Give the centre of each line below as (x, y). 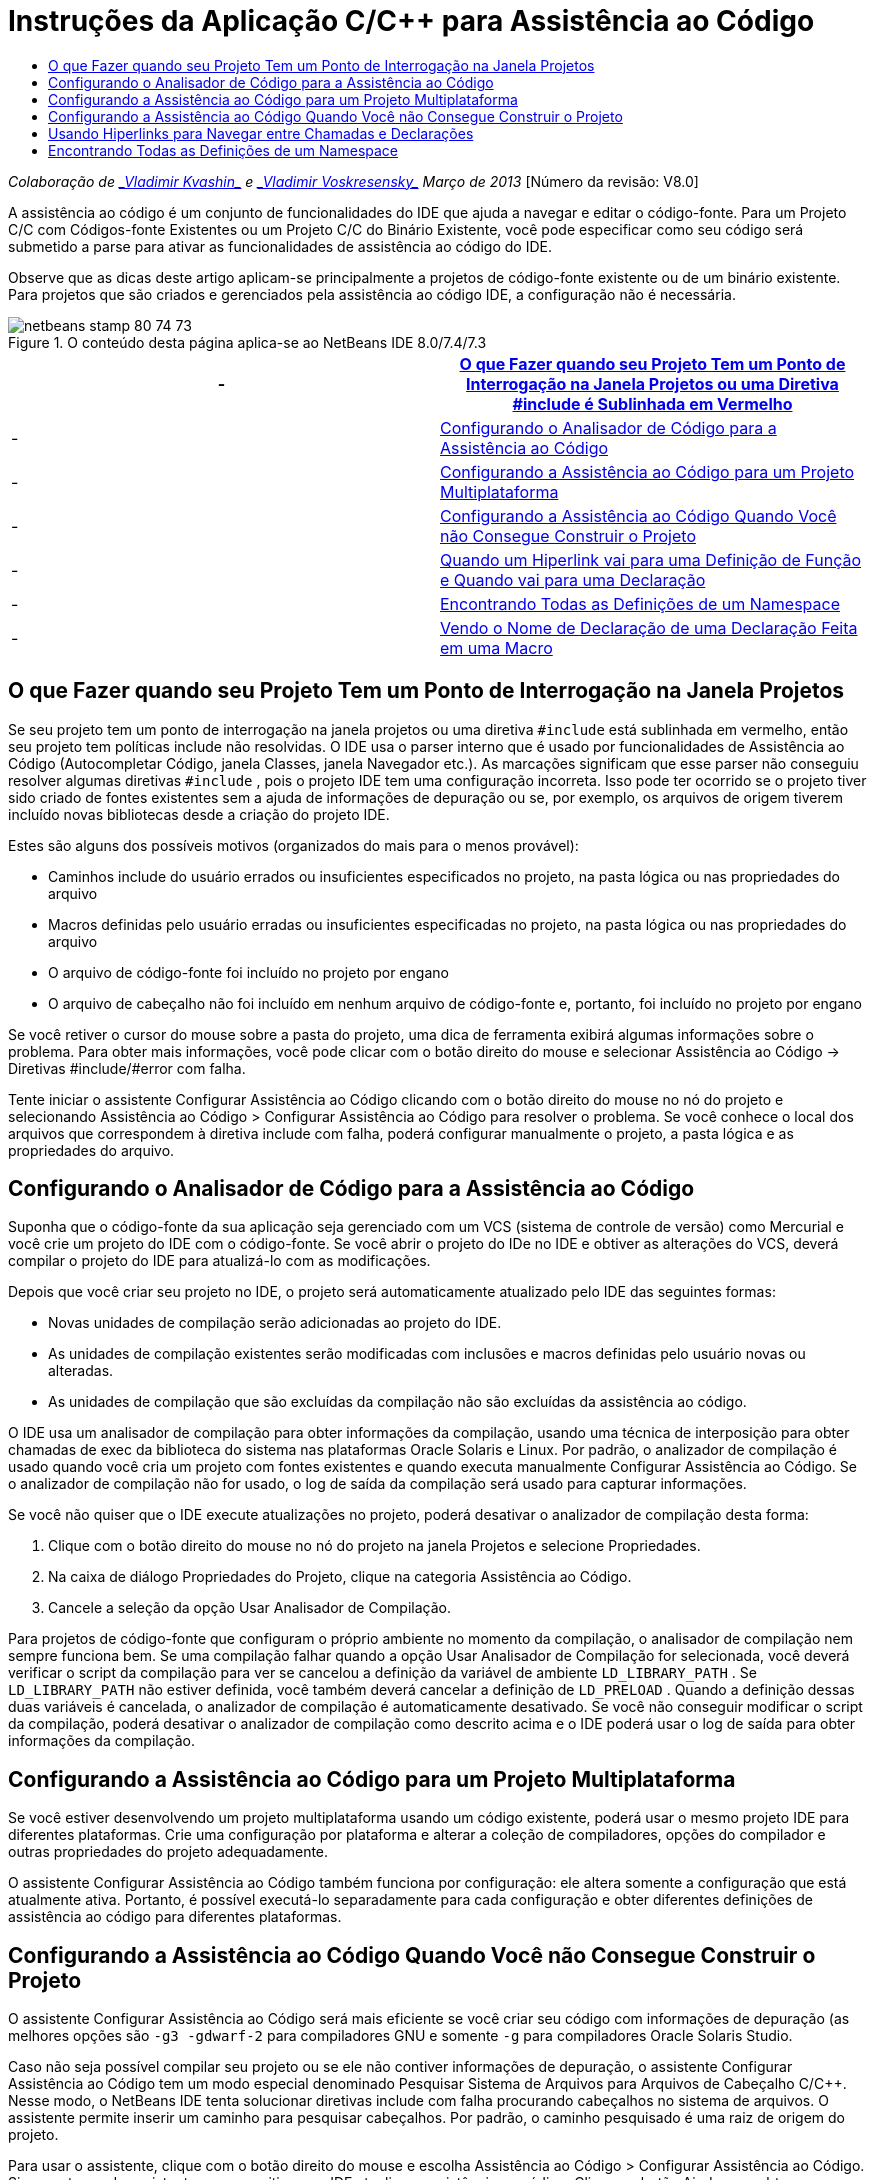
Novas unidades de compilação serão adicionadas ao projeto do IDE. (275, 1323)
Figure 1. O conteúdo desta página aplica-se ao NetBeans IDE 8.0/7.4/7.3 (247, 342)
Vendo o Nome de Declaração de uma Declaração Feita (649, 627)
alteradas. (81, 1371)
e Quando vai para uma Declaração (573, 579)
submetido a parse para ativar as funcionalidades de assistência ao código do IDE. (280, 246)
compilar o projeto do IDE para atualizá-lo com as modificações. (219, 1261)
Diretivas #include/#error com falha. (127, 1068)
